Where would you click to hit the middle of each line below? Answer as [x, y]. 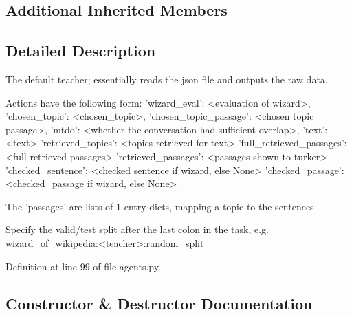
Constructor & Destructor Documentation [159, 303]
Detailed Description [81, 51]
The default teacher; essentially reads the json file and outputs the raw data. [167, 79]
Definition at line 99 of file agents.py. [83, 266]
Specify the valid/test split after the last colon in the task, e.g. [137, 229]
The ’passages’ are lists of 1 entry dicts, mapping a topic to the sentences [160, 206]
